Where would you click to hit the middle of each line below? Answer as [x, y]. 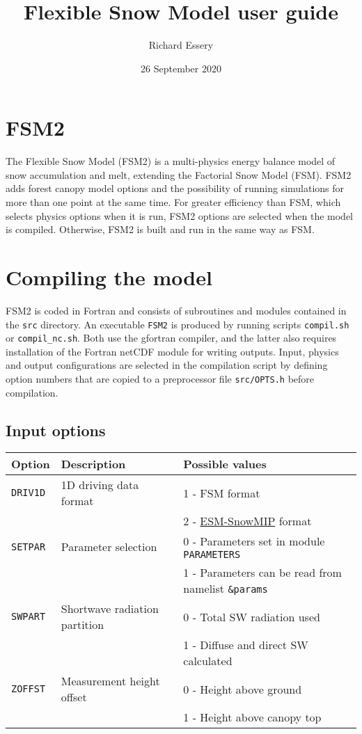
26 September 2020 [181, 68]
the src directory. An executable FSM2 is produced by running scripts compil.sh [178, 324]
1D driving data [100, 485]
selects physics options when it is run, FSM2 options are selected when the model [180, 215]
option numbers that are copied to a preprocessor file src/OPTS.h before [160, 379]
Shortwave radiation [110, 609]
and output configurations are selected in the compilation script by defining [167, 365]
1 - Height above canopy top [252, 717]
